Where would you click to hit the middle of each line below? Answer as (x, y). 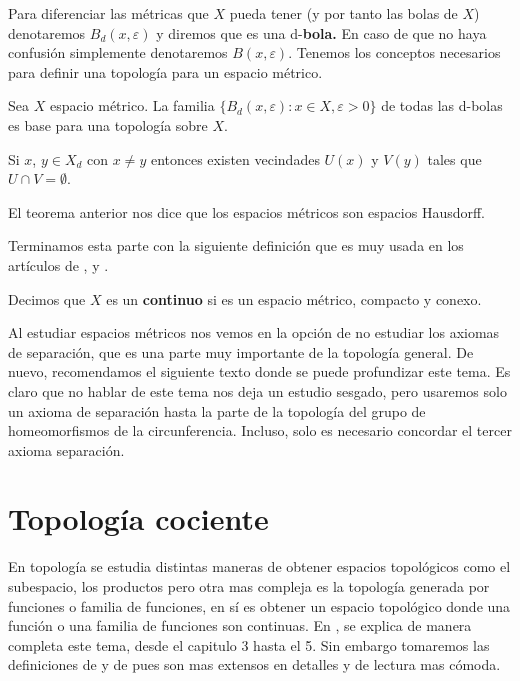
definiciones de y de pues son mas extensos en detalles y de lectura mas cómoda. (254, 664)
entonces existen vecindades (235, 158)
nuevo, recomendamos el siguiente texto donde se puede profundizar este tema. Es (259, 371)
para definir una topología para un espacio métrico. (165, 71)
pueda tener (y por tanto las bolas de (343, 13)
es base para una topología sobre (108, 124)
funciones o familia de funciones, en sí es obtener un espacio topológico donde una (259, 605)
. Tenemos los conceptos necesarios (394, 52)
